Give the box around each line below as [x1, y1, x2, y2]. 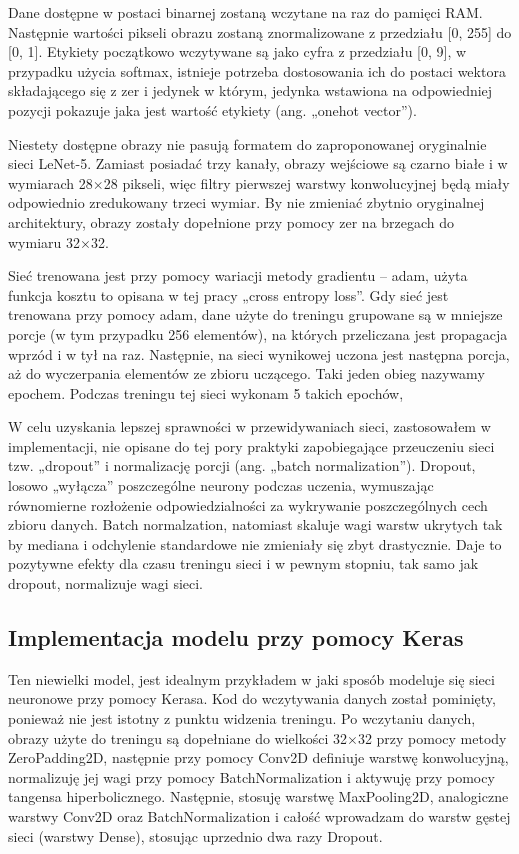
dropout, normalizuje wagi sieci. [8, 573, 204, 594]
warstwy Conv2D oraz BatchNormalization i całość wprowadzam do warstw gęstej [8, 805, 511, 826]
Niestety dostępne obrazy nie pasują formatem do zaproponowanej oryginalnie [8, 133, 487, 154]
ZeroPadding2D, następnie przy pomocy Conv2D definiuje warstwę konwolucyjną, [8, 747, 509, 768]
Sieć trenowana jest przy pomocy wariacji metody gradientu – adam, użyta [8, 265, 468, 286]
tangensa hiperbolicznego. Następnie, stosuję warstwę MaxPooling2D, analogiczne [8, 786, 509, 807]
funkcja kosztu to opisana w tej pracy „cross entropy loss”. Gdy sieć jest [8, 284, 449, 305]
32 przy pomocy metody [357, 727, 507, 748]
